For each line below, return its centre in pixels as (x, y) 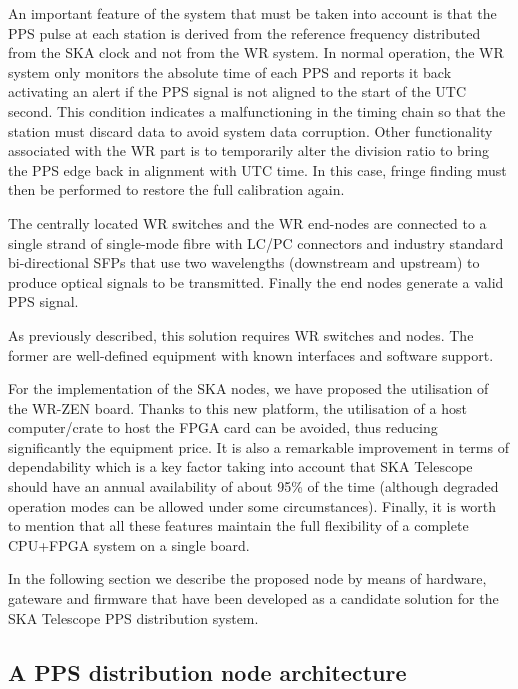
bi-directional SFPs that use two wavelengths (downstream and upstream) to (244, 262)
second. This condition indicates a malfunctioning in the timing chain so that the (257, 110)
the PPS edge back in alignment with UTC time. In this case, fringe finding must (257, 169)
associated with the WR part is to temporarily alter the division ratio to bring (249, 150)
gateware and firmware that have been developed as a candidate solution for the (253, 598)
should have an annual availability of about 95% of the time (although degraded (253, 486)
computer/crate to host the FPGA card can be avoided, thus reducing (223, 427)
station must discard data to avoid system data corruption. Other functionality (250, 130)
